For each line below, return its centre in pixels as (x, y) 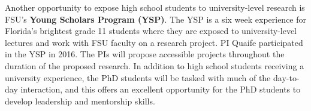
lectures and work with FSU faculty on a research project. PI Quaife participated (154, 42)
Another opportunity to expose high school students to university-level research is (155, 7)
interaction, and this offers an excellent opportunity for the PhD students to (161, 89)
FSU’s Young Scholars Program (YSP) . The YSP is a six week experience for (156, 19)
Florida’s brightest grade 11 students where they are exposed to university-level (151, 31)
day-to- (286, 77)
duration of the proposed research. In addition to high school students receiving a (155, 65)
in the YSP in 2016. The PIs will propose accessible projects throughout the (145, 54)
